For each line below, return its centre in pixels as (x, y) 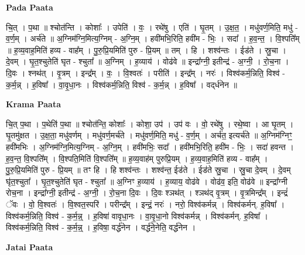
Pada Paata (30, 7)
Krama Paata (33, 104)
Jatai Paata (30, 246)
